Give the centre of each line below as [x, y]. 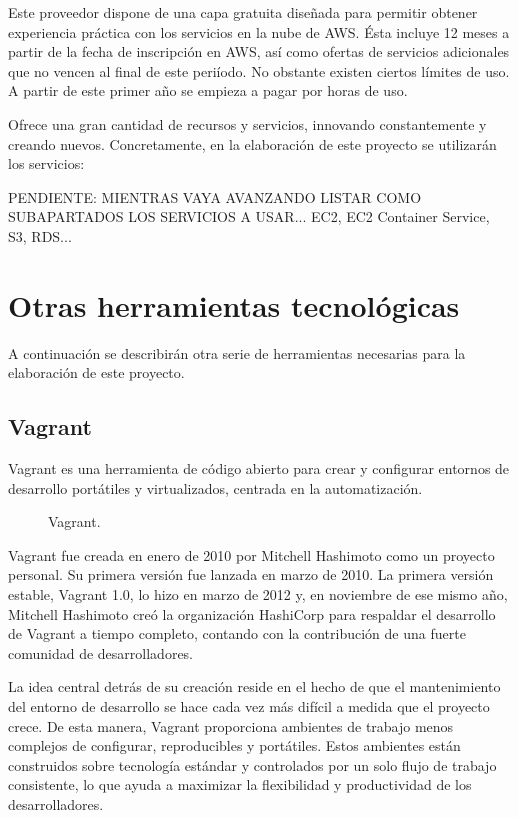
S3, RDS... [40, 235]
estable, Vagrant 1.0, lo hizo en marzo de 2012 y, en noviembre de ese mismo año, [258, 594]
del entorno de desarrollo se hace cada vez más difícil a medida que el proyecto [249, 705]
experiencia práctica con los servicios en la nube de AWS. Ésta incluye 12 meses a [259, 31]
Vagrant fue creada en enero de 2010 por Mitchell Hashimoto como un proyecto [251, 554]
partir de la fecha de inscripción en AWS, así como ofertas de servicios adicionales [259, 51]
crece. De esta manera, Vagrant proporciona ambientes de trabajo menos [231, 725]
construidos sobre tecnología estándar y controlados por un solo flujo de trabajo [252, 764]
